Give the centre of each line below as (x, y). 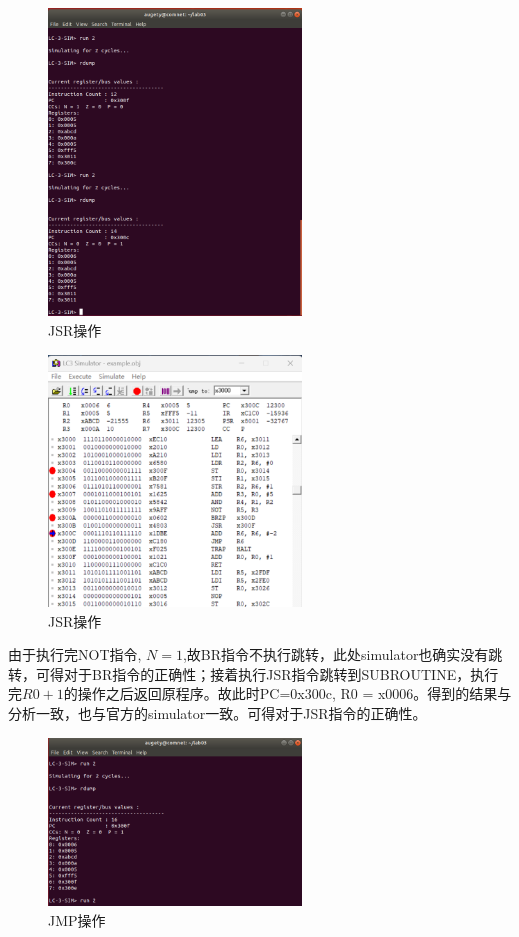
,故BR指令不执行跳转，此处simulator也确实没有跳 (342, 654)
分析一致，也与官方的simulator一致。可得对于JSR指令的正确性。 (217, 712)
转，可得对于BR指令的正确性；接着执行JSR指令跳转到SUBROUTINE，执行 (253, 673)
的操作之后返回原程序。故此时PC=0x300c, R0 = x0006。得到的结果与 (287, 693)
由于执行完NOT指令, (75, 654)
